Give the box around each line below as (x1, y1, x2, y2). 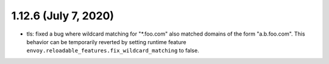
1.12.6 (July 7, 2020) (11, 9, 115, 22)
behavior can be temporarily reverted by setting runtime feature (26, 38, 186, 45)
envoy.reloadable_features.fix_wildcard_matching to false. (26, 47, 199, 54)
